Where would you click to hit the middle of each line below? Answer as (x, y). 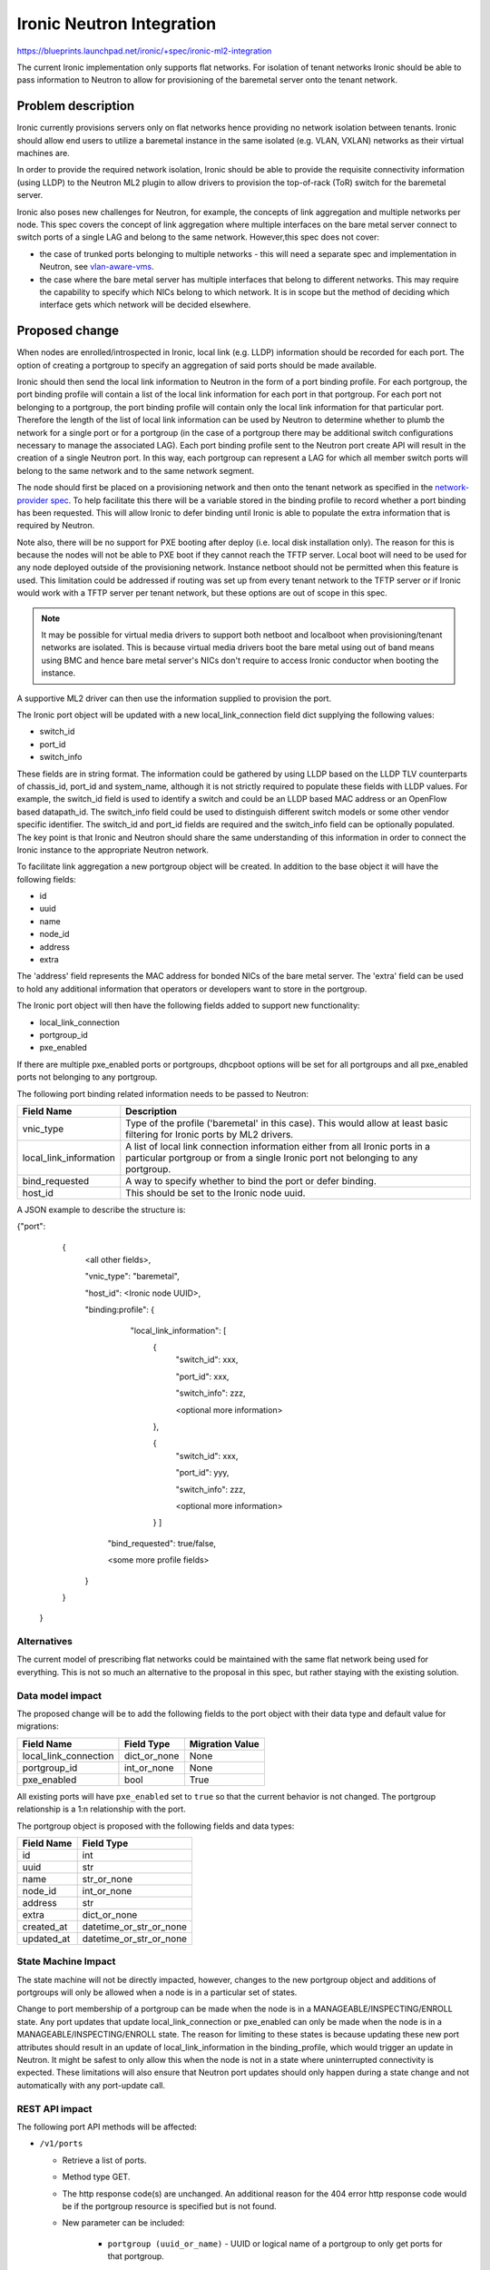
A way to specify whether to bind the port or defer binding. (251, 1180)
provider (33, 500)
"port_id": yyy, (202, 1473)
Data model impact (59, 1695)
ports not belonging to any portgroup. (87, 1077)
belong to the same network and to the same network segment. (135, 470)
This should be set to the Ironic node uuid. (216, 1192)
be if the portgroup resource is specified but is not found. (169, 2206)
